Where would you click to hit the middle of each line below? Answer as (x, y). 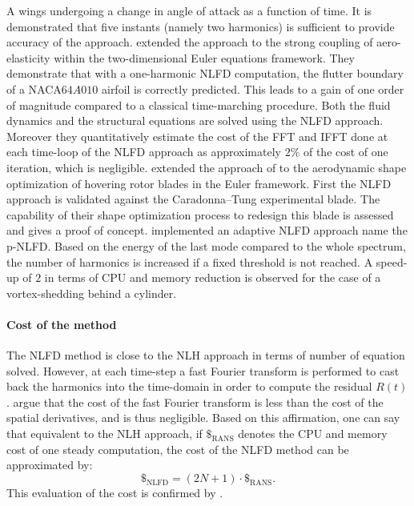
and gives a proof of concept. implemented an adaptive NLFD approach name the (207, 230)
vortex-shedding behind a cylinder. (92, 293)
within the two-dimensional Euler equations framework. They (204, 57)
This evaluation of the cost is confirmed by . (115, 492)
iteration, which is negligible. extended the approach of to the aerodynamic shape (207, 167)
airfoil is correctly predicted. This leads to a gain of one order (253, 88)
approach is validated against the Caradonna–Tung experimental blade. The (193, 199)
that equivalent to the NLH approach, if (105, 434)
